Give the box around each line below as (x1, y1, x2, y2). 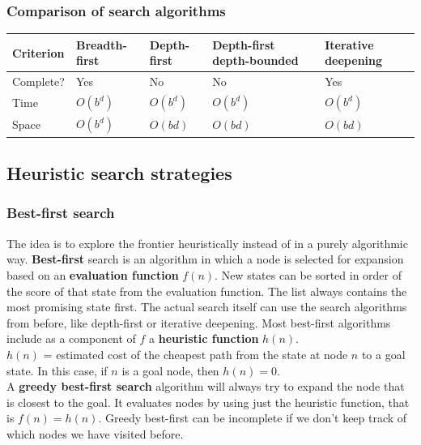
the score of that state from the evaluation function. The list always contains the (6, 282, 407, 299)
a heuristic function (149, 330, 259, 347)
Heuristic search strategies (6, 160, 232, 186)
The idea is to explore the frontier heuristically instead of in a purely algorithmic (6, 234, 408, 251)
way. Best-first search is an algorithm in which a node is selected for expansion (6, 250, 404, 267)
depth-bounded (212, 52, 299, 69)
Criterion (12, 44, 65, 61)
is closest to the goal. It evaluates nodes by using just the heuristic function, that (6, 393, 410, 410)
